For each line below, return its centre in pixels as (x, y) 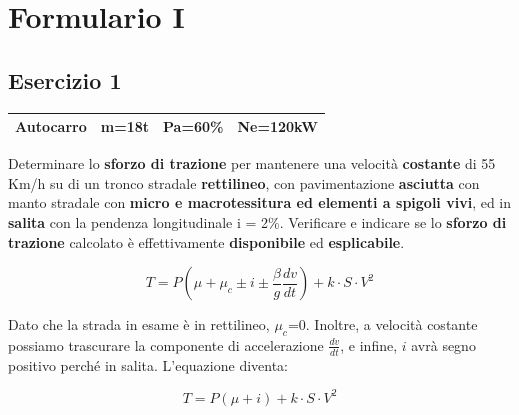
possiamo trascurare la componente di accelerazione (166, 344)
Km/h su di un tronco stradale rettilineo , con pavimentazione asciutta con (244, 182)
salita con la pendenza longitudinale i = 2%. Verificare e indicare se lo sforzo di (257, 221)
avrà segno (443, 344)
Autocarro (51, 126)
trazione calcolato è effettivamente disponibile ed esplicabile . (206, 241)
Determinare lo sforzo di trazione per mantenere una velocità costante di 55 (252, 163)
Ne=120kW (277, 126)
